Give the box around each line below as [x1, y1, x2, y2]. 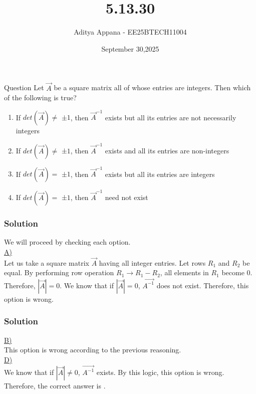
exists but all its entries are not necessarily [105, 112, 236, 122]
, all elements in [160, 267, 209, 278]
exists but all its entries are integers [105, 168, 215, 179]
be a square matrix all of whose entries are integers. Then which [54, 82, 251, 93]
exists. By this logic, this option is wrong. [96, 367, 224, 377]
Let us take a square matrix [4, 257, 89, 268]
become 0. [221, 267, 252, 278]
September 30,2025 [101, 43, 159, 54]
